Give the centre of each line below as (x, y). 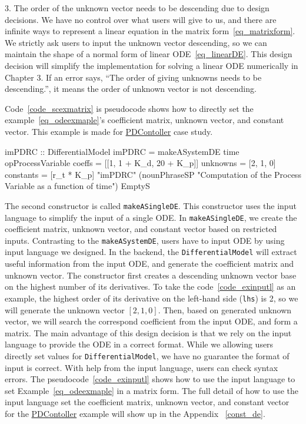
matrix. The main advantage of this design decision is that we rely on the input (148, 332)
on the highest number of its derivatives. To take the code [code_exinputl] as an (150, 286)
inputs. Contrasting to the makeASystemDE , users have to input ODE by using (145, 240)
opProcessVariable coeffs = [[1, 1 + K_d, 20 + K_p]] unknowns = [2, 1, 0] (140, 163)
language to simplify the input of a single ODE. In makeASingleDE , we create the (151, 217)
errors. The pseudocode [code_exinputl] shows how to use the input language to (150, 379)
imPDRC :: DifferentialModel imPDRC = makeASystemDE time (122, 151)
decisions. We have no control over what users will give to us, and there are (141, 19)
